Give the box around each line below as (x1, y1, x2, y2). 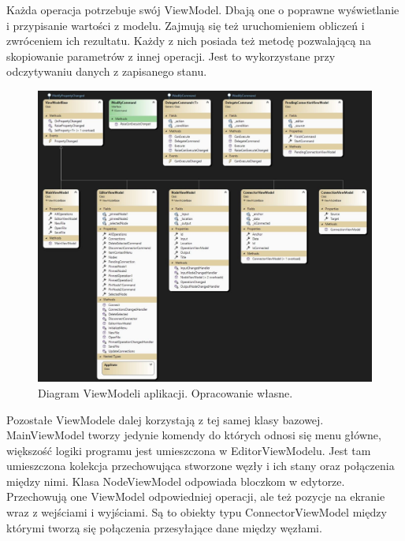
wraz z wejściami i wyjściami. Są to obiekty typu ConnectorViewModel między (6, 504, 387, 520)
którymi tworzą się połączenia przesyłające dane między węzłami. (6, 519, 322, 535)
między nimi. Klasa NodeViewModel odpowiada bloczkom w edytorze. (6, 472, 345, 489)
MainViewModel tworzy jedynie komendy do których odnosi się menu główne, (6, 427, 381, 443)
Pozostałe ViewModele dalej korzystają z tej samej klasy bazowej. (6, 411, 324, 427)
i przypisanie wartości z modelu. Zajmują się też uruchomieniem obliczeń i (6, 17, 365, 33)
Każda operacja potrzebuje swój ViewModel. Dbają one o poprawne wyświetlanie (6, 2, 399, 17)
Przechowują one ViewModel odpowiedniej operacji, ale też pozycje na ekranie (6, 488, 385, 505)
